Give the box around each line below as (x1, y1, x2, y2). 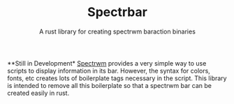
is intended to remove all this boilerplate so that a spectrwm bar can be (7, 81, 212, 89)
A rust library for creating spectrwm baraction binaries (39, 27, 196, 36)
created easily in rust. (7, 89, 70, 97)
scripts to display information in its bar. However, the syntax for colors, (7, 66, 211, 75)
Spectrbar (87, 4, 148, 20)
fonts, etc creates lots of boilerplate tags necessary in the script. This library (7, 74, 227, 82)
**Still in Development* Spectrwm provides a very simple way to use (7, 59, 207, 67)
